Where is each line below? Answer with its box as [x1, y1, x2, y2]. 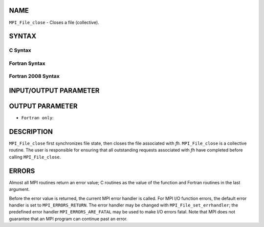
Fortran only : [21, 115, 54, 121]
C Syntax [9, 47, 31, 54]
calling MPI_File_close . [9, 154, 61, 160]
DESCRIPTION [9, 127, 53, 136]
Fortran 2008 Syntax [9, 73, 60, 80]
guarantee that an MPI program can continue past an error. [9, 216, 128, 222]
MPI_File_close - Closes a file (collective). [9, 19, 100, 25]
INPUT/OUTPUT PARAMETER [9, 87, 100, 95]
